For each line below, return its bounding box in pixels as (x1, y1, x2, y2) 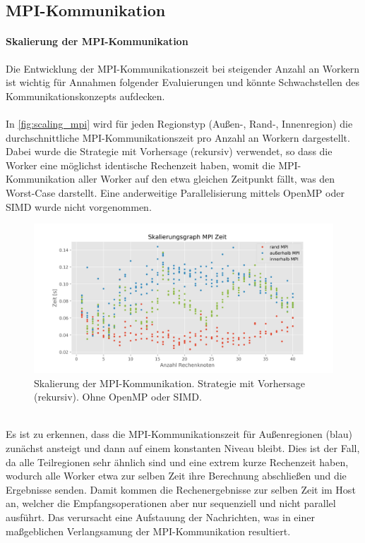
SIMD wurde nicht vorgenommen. (6, 199, 152, 214)
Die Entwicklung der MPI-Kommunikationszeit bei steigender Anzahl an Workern (6, 61, 360, 75)
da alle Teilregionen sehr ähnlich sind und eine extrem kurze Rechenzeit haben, (6, 454, 349, 469)
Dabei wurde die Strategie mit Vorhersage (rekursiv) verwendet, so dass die (6, 144, 333, 159)
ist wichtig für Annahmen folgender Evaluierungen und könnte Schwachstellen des (6, 75, 360, 90)
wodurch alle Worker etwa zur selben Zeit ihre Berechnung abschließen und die (6, 468, 347, 483)
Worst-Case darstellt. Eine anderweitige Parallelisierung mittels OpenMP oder (6, 185, 345, 200)
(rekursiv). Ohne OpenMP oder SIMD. (34, 389, 202, 404)
